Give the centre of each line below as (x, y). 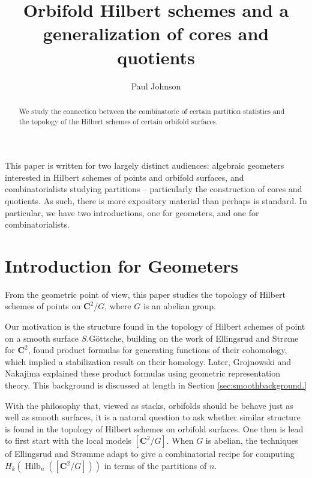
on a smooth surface (42, 338)
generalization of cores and (156, 33)
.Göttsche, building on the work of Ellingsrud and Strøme (193, 338)
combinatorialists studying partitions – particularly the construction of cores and (154, 189)
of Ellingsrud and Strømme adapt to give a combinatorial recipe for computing (150, 454)
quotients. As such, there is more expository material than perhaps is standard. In (156, 200)
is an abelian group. (180, 306)
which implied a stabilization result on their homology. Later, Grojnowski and (148, 361)
